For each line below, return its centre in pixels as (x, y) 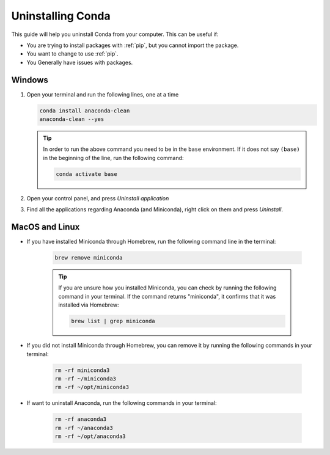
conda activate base (86, 174)
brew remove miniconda (89, 258)
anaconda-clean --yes (72, 119)
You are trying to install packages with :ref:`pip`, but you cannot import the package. (133, 45)
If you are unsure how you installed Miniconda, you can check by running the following (167, 288)
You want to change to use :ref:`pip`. (72, 54)
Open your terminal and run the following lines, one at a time (103, 94)
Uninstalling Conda (61, 16)
